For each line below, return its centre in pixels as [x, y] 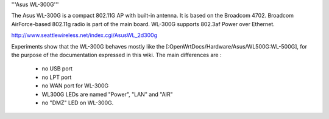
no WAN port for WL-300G [75, 86]
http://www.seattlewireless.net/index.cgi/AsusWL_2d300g [84, 35]
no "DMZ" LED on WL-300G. [78, 103]
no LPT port [57, 77]
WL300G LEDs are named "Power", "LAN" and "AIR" [107, 94]
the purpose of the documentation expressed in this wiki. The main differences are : [116, 55]
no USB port [57, 69]
